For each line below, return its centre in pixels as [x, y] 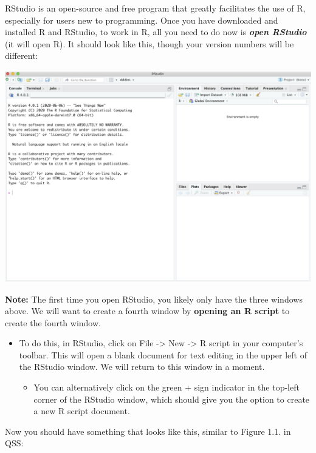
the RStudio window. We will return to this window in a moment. [142, 367]
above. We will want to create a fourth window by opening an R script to [147, 311]
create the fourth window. [53, 322]
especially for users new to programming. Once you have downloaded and [142, 20]
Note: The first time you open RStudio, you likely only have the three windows [154, 299]
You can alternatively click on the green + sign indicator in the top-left [167, 387]
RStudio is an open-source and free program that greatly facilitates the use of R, [155, 8]
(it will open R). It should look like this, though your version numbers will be [149, 43]
